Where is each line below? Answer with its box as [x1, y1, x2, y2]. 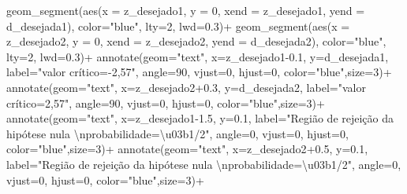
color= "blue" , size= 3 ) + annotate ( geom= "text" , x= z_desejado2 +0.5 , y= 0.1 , [6, 141, 368, 157]
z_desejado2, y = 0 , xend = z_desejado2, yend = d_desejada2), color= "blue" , [6, 33, 386, 49]
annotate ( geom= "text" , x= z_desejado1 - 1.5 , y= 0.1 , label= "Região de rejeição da [6, 110, 394, 126]
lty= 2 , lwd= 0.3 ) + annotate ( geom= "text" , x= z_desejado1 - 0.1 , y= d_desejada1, [6, 48, 389, 64]
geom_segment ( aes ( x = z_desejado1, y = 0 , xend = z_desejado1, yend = [6, 2, 365, 18]
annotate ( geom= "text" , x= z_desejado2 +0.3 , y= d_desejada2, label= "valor [6, 79, 366, 95]
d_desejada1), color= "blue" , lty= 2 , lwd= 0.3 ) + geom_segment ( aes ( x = [6, 17, 350, 34]
